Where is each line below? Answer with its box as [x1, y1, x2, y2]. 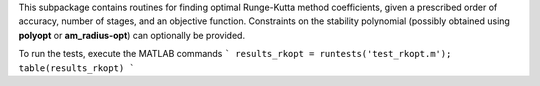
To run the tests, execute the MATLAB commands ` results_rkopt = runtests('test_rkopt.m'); [18, 48, 452, 60]
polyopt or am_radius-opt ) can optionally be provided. [18, 29, 245, 41]
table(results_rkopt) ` [18, 62, 135, 74]
